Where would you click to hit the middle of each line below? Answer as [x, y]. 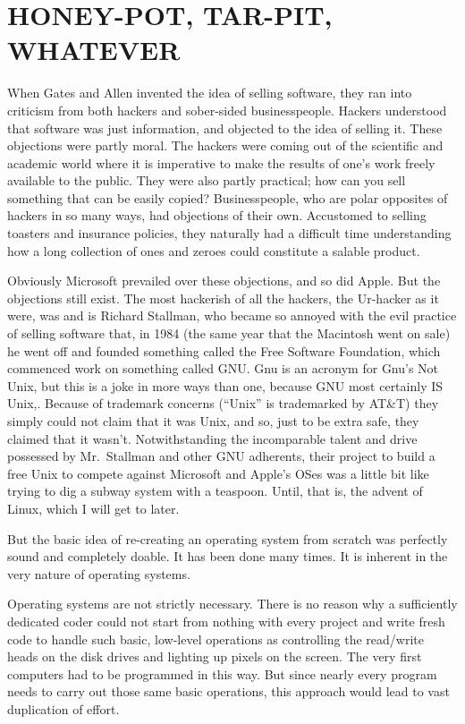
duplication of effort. [63, 708]
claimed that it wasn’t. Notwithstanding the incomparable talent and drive [212, 438]
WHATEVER [94, 50]
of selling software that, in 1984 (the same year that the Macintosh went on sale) [229, 333]
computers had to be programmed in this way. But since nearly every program [222, 673]
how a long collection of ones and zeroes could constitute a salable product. [214, 250]
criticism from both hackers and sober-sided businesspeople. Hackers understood [227, 110]
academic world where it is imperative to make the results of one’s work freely [221, 162]
